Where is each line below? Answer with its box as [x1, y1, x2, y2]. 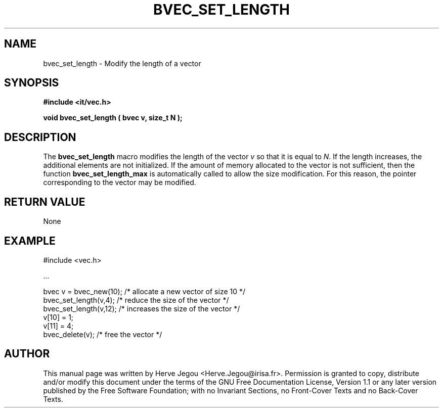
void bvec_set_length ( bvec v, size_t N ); [43, 113, 183, 122]
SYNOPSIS [4, 76, 59, 89]
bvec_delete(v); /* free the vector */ [43, 330, 162, 339]
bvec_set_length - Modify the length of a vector [43, 59, 201, 68]
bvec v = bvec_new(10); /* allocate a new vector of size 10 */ [43, 287, 246, 296]
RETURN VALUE [4, 195, 85, 208]
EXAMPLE [4, 234, 56, 247]
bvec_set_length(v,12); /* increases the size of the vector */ [43, 304, 240, 313]
